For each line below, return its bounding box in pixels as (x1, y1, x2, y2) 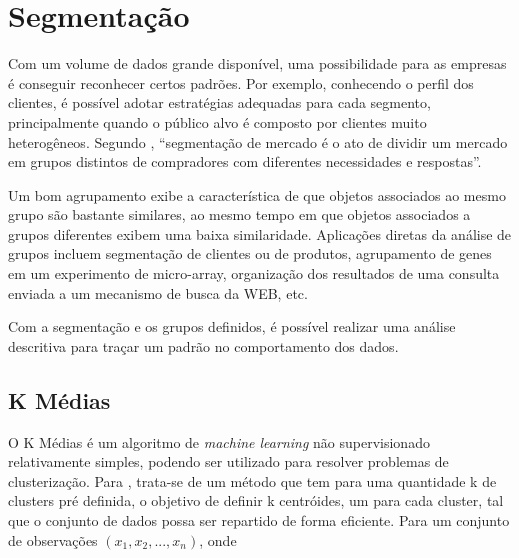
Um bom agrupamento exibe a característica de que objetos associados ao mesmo (8, 184, 506, 205)
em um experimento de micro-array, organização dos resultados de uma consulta (8, 263, 500, 284)
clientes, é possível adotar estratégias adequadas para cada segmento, (8, 92, 431, 113)
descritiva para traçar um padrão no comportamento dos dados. (8, 335, 399, 356)
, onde (199, 529, 237, 550)
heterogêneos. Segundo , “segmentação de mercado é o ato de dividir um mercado (8, 131, 508, 152)
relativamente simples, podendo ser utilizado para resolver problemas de (8, 451, 449, 472)
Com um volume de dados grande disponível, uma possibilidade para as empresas (8, 53, 507, 74)
